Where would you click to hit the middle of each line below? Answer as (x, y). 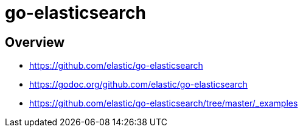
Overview (35, 42)
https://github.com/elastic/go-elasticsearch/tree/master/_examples (164, 103)
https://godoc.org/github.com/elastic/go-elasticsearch (138, 85)
